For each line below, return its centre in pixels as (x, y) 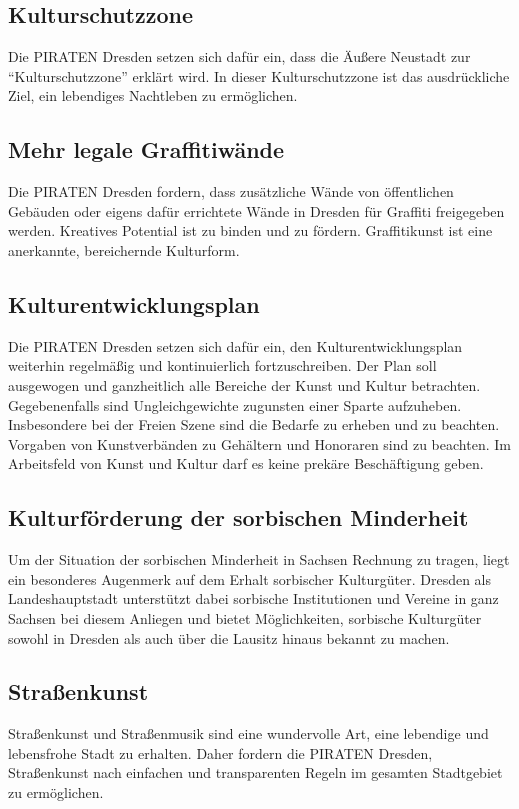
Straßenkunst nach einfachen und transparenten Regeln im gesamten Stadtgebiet (255, 772)
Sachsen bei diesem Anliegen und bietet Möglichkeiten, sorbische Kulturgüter (245, 617)
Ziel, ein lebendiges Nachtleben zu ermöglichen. (153, 95)
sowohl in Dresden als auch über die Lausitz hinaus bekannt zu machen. (229, 637)
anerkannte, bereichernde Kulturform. (124, 249)
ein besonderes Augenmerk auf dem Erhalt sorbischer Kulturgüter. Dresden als (250, 578)
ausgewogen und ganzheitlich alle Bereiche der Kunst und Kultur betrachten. (244, 384)
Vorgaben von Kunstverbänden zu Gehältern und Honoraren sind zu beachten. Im (259, 443)
